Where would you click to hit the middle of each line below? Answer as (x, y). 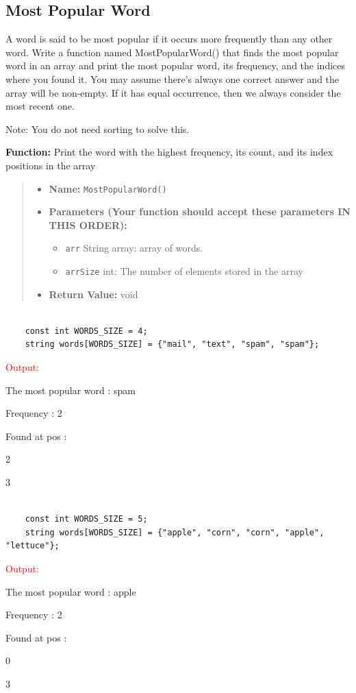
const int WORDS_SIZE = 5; (86, 519)
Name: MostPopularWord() (108, 188)
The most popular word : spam (71, 390)
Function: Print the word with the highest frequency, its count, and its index (169, 152)
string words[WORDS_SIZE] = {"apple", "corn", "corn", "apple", (175, 532)
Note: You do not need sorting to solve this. (98, 129)
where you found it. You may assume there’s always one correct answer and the (173, 78)
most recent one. (40, 106)
